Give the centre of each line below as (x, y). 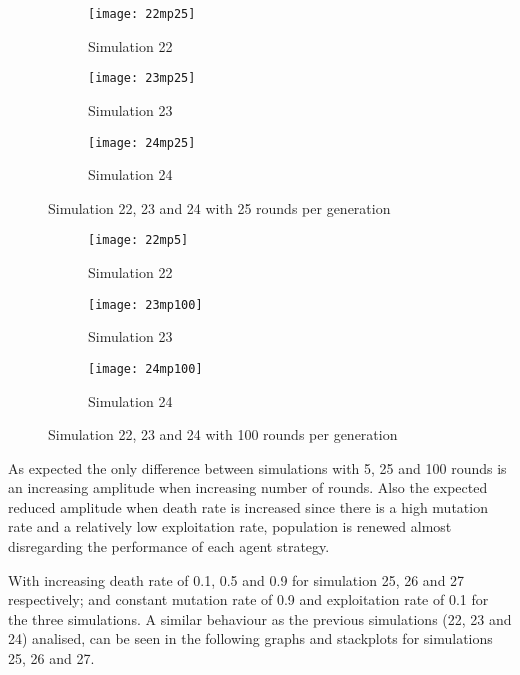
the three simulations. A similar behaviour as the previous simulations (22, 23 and (260, 618)
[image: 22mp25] (142, 14)
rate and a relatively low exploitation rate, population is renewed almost (230, 526)
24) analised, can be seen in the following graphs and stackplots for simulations (250, 638)
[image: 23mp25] (142, 78)
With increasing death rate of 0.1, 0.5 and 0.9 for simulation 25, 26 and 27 (236, 579)
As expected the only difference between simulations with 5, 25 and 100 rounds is (257, 467)
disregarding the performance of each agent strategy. (169, 546)
